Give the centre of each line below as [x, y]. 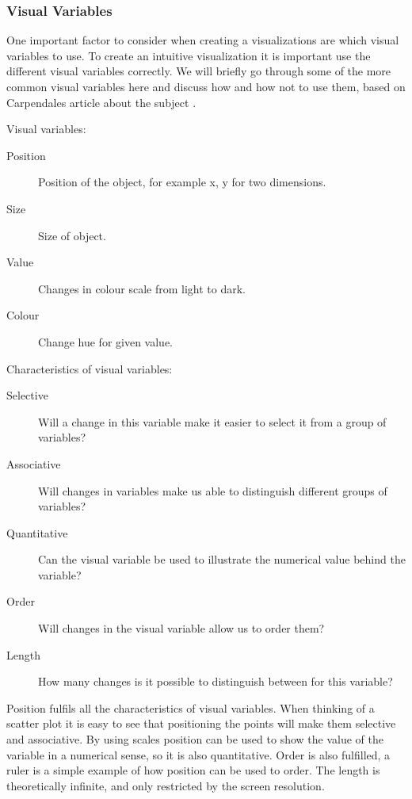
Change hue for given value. [105, 341]
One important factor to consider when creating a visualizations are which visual [203, 40]
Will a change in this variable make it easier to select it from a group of [212, 421]
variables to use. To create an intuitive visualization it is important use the [189, 55]
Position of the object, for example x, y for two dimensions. [182, 182]
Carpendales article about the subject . [101, 102]
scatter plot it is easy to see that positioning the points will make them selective [201, 723]
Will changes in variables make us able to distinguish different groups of [213, 490]
